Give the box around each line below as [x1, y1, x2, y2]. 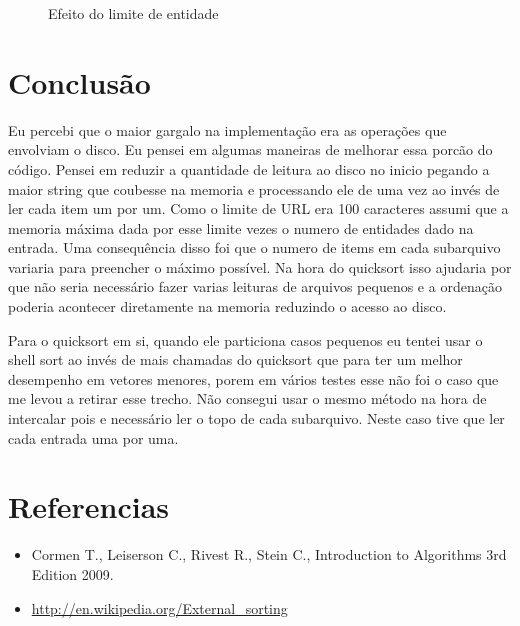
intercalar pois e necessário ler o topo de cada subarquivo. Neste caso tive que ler [8, 408, 505, 429]
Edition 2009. [31, 563, 114, 584]
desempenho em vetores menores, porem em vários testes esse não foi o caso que [8, 368, 499, 389]
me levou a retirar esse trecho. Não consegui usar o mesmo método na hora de [8, 388, 487, 409]
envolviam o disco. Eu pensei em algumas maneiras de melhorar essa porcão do [8, 139, 493, 160]
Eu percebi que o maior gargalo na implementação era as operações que [8, 119, 447, 140]
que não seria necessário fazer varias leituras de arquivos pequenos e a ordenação [8, 276, 502, 297]
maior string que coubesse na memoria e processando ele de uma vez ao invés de [8, 178, 500, 199]
